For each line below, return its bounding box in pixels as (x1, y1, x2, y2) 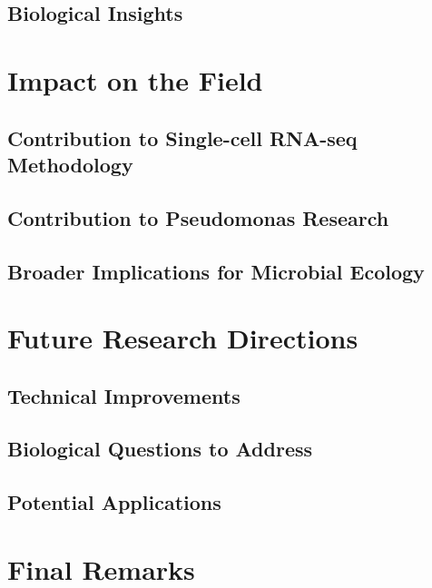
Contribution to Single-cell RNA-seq (7, 123, 358, 152)
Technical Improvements (7, 381, 241, 409)
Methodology (7, 150, 133, 178)
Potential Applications (7, 488, 221, 516)
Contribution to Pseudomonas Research (7, 203, 389, 231)
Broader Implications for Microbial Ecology (7, 257, 425, 285)
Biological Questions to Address (7, 435, 313, 463)
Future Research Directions (7, 319, 358, 357)
